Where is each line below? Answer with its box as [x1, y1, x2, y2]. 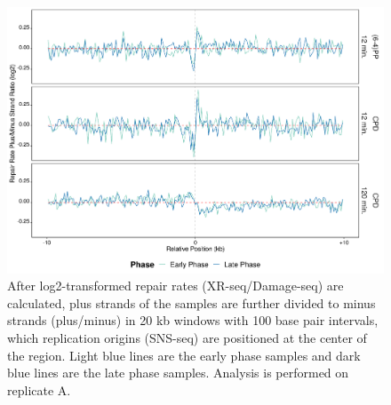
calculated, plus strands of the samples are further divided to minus [7, 293, 376, 312]
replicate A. [7, 380, 71, 399]
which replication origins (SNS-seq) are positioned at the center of [7, 329, 367, 347]
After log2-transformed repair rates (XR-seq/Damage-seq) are [7, 276, 344, 295]
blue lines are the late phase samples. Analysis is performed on [7, 363, 349, 382]
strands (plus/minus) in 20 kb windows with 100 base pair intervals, [7, 311, 379, 330]
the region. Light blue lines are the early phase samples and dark [7, 345, 361, 364]
